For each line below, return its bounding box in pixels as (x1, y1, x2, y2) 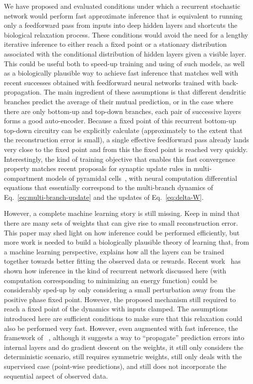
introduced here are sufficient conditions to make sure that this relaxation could (4, 313, 242, 323)
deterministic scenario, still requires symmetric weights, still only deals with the (4, 351, 242, 362)
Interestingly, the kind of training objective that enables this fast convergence (4, 154, 235, 164)
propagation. (4, 87, 42, 97)
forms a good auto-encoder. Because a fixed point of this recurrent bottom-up (4, 115, 236, 126)
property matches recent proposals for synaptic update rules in (4, 163, 192, 173)
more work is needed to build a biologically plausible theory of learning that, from (4, 237, 249, 247)
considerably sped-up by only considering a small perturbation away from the (4, 285, 235, 295)
